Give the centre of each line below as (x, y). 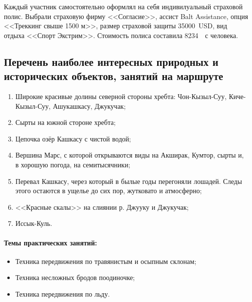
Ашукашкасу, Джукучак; (89, 106)
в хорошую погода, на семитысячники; (73, 164)
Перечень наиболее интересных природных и (111, 61)
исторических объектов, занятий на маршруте (114, 76)
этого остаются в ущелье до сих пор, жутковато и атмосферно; (108, 191)
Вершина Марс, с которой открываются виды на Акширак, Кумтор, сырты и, (129, 155)
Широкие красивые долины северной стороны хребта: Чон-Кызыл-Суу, (121, 96)
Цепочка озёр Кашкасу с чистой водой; (73, 138)
